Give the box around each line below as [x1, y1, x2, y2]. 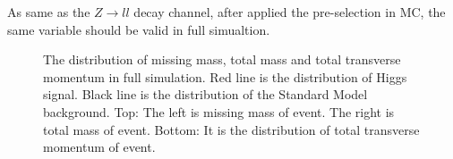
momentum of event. [43, 138, 156, 156]
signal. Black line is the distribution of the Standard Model [43, 85, 368, 104]
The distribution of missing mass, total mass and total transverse [43, 50, 401, 69]
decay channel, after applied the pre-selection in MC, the [133, 3, 446, 21]
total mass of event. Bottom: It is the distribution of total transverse [43, 120, 420, 138]
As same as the [7, 3, 90, 21]
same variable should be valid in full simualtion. [7, 20, 270, 38]
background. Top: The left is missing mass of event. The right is [43, 102, 395, 121]
